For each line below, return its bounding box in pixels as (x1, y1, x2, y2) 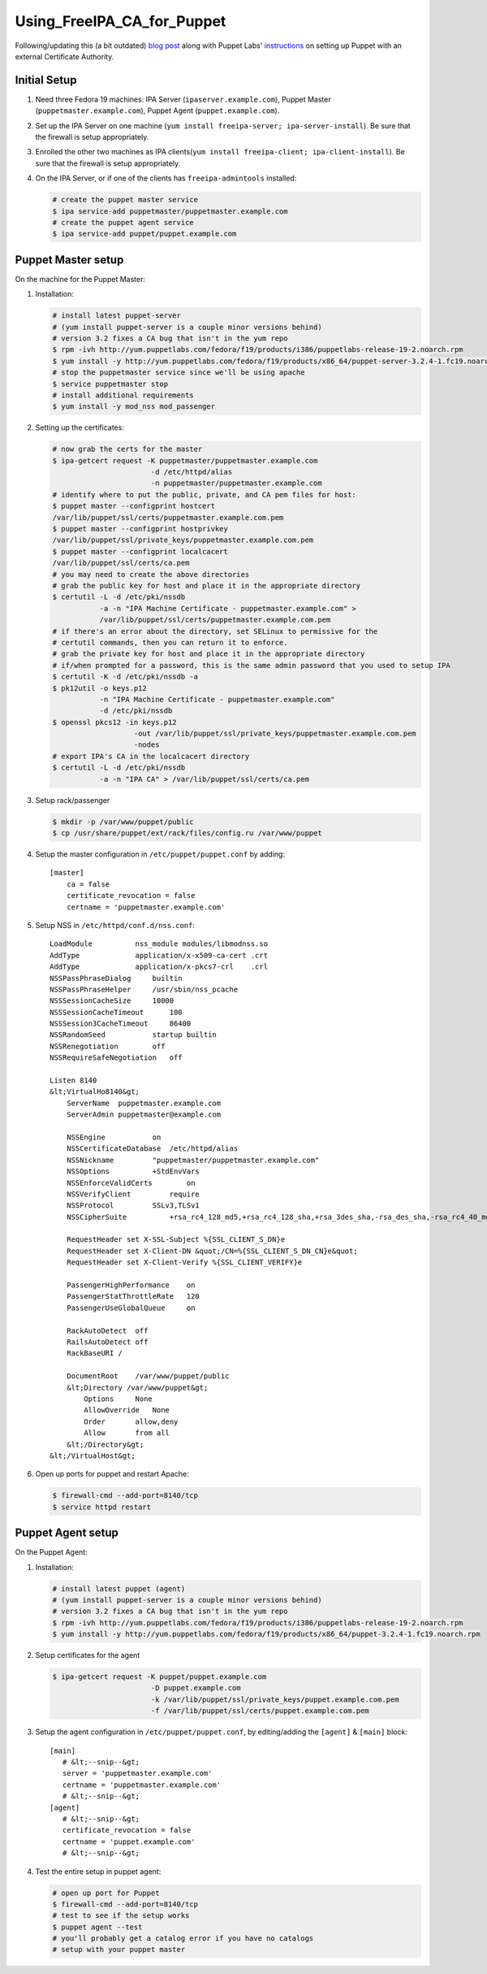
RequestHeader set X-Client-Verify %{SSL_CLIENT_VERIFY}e (66, 1258, 303, 1267)
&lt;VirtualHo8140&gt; (50, 1087, 140, 1096)
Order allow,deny (84, 1417, 179, 1426)
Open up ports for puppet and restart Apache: (35, 1469, 190, 1479)
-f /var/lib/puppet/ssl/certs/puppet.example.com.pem (150, 1707, 369, 1716)
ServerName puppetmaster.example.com (66, 1098, 222, 1108)
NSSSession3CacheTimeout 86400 (50, 1019, 192, 1028)
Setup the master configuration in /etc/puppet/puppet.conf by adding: (35, 849, 286, 859)
